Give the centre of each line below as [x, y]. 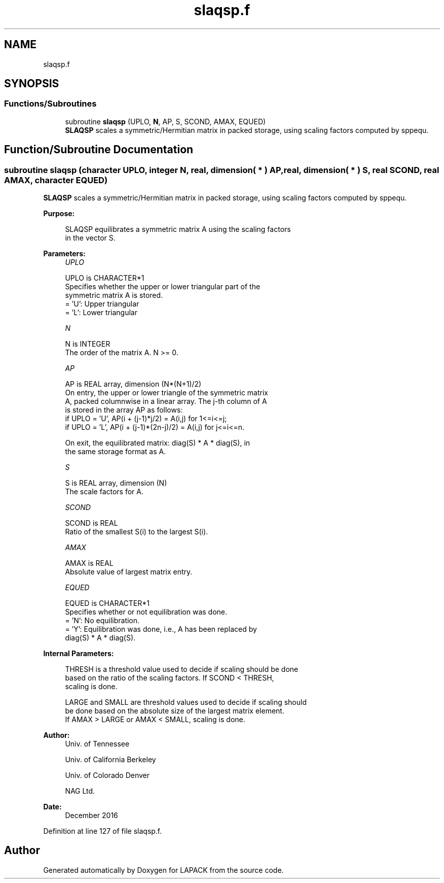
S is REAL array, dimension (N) [116, 483]
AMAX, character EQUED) [56, 180]
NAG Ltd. [80, 791]
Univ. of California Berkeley [110, 760]
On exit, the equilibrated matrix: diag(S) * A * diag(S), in [158, 443]
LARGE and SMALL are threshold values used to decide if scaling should [186, 702]
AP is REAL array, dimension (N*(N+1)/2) [133, 384]
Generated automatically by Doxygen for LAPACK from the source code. [163, 870]
